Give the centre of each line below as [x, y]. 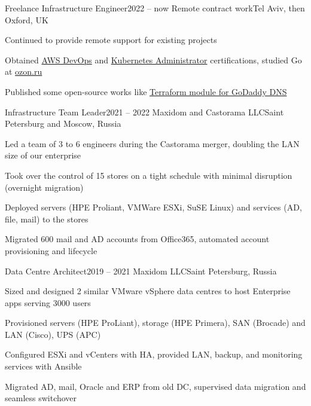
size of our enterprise [43, 155]
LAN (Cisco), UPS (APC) [53, 334]
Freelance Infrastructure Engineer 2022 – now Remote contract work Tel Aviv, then [155, 8]
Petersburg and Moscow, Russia [63, 123]
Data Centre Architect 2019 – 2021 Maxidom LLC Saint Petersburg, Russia [141, 271]
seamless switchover [41, 398]
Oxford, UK [27, 19]
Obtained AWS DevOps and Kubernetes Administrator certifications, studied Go [153, 59]
